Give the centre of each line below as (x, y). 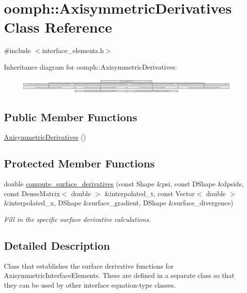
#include (18, 50)
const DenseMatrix (32, 193)
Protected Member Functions (79, 163)
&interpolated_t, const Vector (150, 193)
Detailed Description (57, 245)
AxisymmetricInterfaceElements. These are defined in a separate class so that (119, 275)
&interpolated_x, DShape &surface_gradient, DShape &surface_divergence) (119, 203)
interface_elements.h (73, 50)
